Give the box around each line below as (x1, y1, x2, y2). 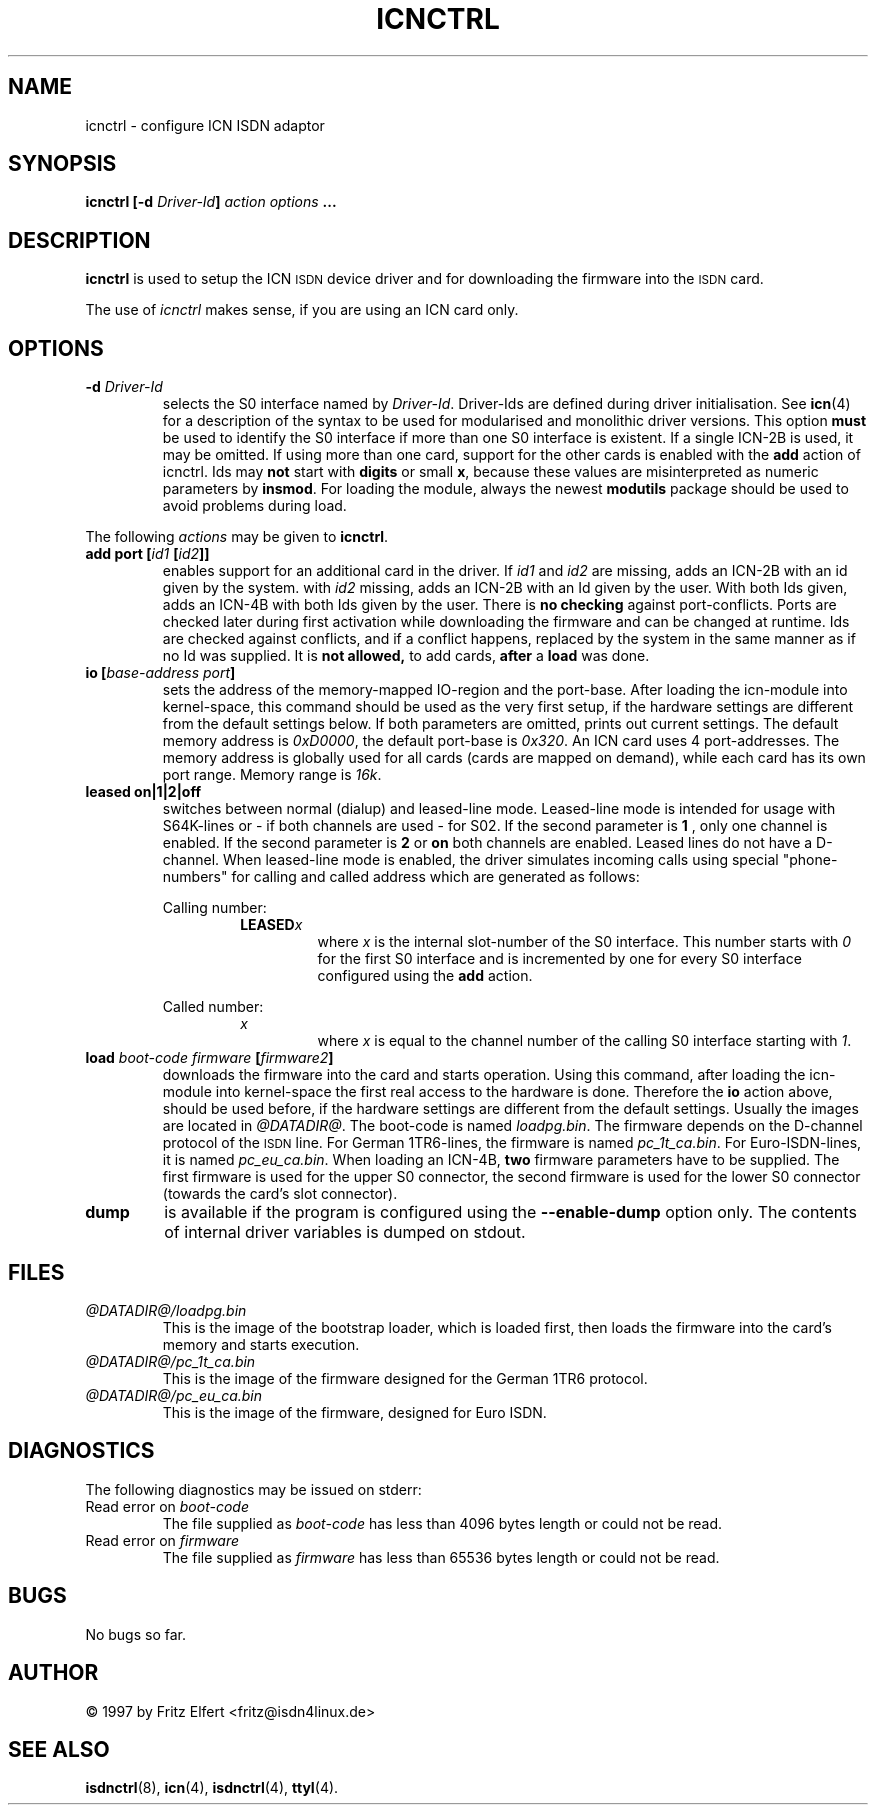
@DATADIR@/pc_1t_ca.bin (85, 1352, 256, 1370)
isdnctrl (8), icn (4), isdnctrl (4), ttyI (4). (85, 1779, 339, 1797)
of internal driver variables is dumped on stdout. (164, 1222, 526, 1243)
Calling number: (162, 899, 267, 917)
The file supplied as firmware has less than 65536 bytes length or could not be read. (162, 1548, 720, 1566)
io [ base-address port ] (85, 664, 236, 682)
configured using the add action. (317, 967, 533, 985)
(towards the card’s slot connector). (162, 1185, 398, 1203)
